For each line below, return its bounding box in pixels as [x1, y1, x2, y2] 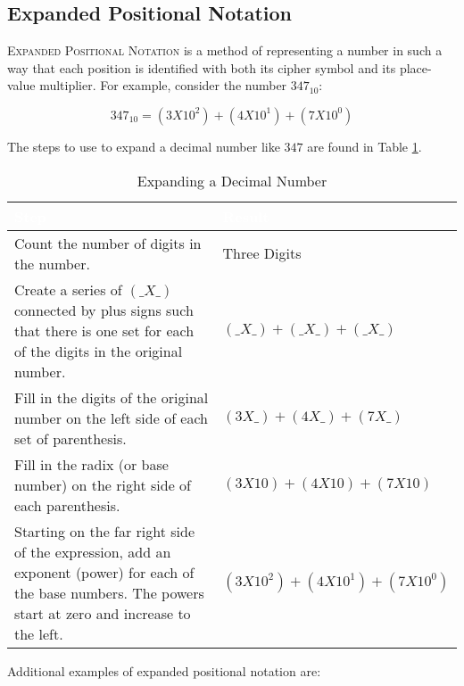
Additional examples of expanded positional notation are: [7, 661, 321, 680]
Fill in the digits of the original [14, 386, 209, 408]
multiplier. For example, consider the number [39, 76, 287, 95]
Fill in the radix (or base [14, 453, 169, 475]
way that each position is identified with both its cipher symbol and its [7, 58, 396, 77]
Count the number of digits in [14, 232, 202, 253]
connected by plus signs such [14, 299, 194, 320]
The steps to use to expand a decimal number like [7, 136, 280, 155]
